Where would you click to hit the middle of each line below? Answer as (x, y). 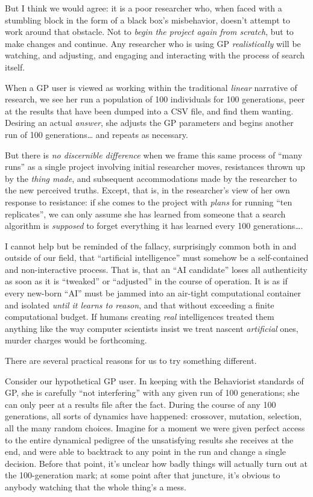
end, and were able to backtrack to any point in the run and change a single (146, 452)
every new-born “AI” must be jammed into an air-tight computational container (153, 293)
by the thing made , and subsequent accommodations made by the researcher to (151, 178)
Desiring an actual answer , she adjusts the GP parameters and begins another (149, 123)
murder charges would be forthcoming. (76, 340)
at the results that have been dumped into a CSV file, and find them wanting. (149, 111)
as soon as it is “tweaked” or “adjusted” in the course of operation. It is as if (146, 281)
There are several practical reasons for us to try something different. (131, 361)
